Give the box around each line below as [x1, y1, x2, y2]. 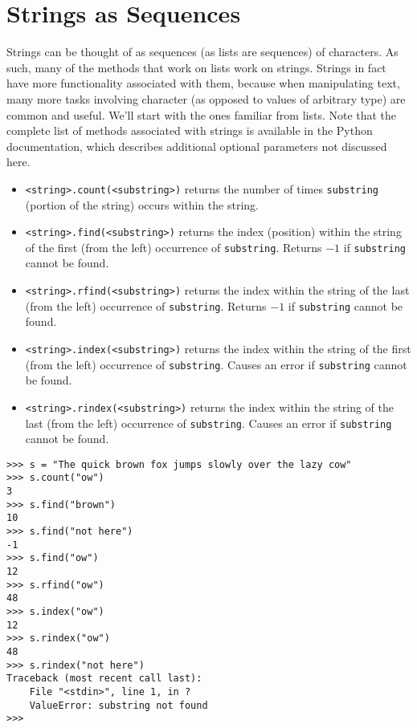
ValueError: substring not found [29, 699, 208, 711]
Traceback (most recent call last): [6, 673, 202, 685]
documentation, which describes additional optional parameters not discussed [6, 137, 387, 154]
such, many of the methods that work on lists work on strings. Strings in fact [6, 59, 386, 75]
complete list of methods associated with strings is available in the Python [6, 122, 373, 139]
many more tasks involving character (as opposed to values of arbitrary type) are [6, 90, 406, 107]
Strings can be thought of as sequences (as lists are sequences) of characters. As [6, 43, 399, 60]
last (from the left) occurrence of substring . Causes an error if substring [25, 414, 392, 431]
